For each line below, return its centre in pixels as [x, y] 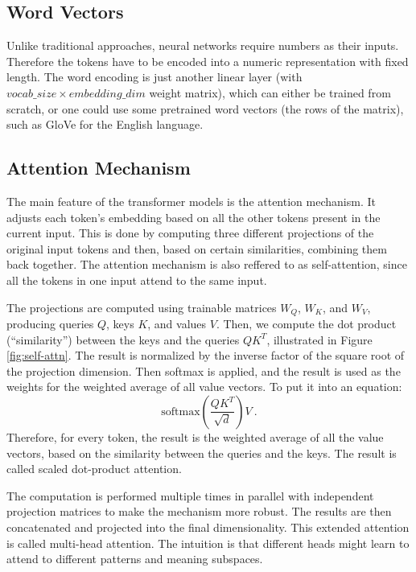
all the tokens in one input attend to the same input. [137, 280]
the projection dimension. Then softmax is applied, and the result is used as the [204, 370]
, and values [177, 323]
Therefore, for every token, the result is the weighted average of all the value [195, 436]
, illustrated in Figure [319, 339]
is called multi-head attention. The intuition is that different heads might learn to [208, 543]
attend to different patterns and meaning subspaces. [135, 559]
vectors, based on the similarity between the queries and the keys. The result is [202, 453]
